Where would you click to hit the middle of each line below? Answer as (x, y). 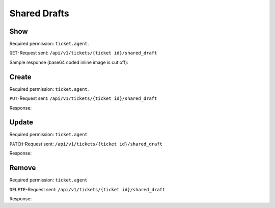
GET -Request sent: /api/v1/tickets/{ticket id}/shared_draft (83, 53)
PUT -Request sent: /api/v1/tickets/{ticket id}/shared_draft (83, 98)
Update (21, 122)
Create (20, 77)
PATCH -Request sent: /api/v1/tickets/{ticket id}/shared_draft (86, 144)
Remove (23, 168)
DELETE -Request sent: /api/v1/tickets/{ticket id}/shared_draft (87, 189)
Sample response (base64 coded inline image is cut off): (69, 62)
